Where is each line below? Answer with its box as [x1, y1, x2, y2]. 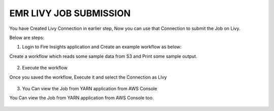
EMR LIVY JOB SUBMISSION [9, 8, 131, 19]
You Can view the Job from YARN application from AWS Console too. [9, 95, 154, 101]
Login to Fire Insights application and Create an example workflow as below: [22, 44, 182, 50]
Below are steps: [9, 34, 45, 41]
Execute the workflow [22, 65, 68, 71]
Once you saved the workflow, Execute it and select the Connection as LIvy [9, 74, 167, 80]
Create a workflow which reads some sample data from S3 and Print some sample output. [9, 53, 197, 59]
